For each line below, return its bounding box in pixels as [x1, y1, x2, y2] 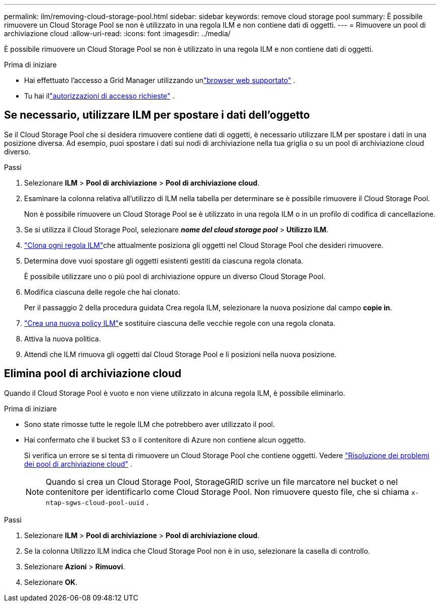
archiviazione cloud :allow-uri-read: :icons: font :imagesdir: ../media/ [4, 29, 231, 38]
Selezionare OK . [24, 577, 78, 586]
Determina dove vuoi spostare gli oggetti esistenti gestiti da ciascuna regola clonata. [24, 256, 303, 265]
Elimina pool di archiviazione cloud [4, 367, 182, 380]
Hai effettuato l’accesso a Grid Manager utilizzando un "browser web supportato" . [24, 76, 295, 84]
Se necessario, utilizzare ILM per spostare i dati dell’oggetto [4, 109, 310, 122]
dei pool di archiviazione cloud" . [24, 459, 133, 468]
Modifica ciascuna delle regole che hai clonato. [24, 287, 180, 296]
